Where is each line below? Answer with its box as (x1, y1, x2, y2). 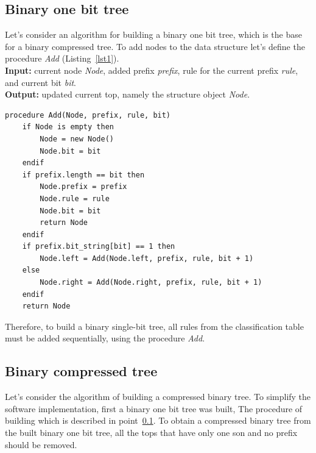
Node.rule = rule (40, 194, 110, 203)
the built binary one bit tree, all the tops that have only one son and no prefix (5, 426, 298, 439)
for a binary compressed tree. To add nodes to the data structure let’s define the (5, 40, 305, 52)
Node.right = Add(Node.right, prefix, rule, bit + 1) (40, 278, 262, 287)
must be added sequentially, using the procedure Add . (5, 332, 205, 344)
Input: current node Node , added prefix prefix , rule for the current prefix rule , (5, 63, 298, 76)
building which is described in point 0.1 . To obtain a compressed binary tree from (5, 414, 311, 427)
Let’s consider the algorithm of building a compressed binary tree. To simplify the (5, 390, 311, 403)
